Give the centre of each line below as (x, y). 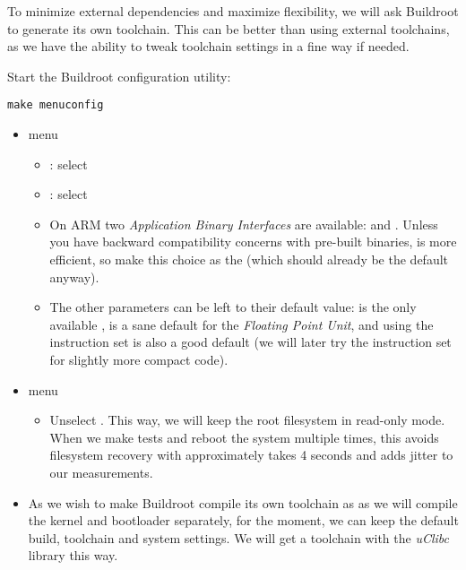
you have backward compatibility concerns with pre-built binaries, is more (253, 242)
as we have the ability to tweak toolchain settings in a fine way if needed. (208, 46)
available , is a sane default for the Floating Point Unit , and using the (242, 324)
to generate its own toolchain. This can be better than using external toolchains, (229, 28)
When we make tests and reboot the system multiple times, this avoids (244, 437)
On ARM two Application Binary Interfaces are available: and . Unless (244, 224)
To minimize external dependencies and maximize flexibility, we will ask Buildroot (233, 11)
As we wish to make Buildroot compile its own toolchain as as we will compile (243, 502)
